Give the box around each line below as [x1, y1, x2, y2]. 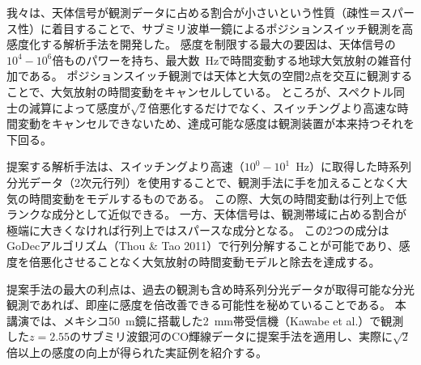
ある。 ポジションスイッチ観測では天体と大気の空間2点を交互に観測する [28, 67, 413, 84]
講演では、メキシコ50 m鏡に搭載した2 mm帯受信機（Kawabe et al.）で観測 [6, 312, 404, 329]
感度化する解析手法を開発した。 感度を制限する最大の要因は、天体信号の [6, 36, 396, 53]
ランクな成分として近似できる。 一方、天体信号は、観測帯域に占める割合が [6, 206, 406, 223]
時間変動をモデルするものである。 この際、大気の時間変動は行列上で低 [28, 189, 407, 206]
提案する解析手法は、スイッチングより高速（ [6, 158, 245, 175]
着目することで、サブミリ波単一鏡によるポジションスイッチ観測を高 [51, 19, 414, 36]
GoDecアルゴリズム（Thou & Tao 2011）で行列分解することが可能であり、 [6, 237, 399, 254]
